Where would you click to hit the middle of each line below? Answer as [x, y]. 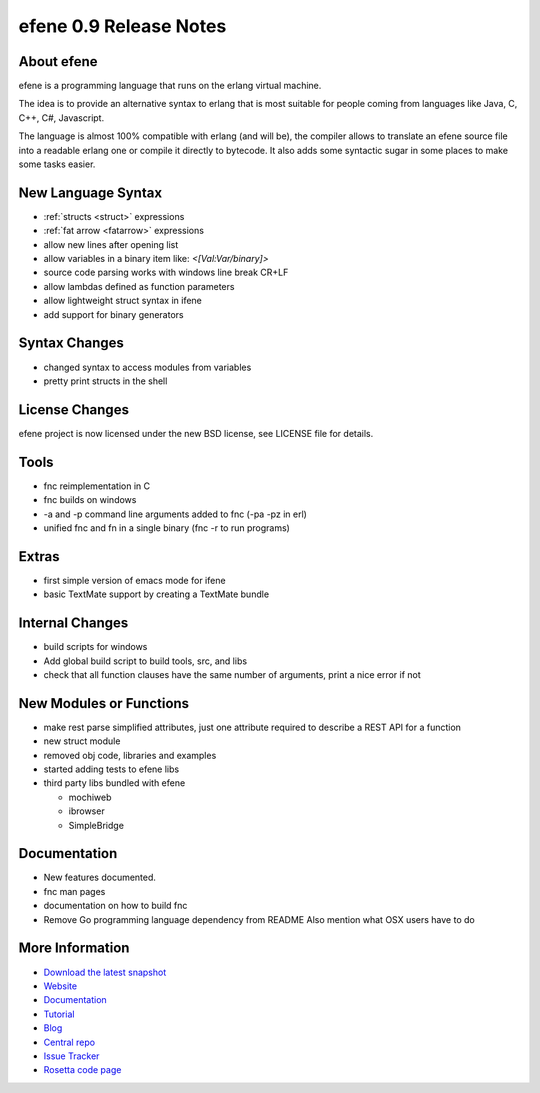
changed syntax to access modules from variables [147, 367]
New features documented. [100, 877]
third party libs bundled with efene [114, 783]
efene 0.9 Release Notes [122, 26]
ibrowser [86, 811]
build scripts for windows [95, 647]
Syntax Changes [71, 343]
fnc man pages [74, 891]
